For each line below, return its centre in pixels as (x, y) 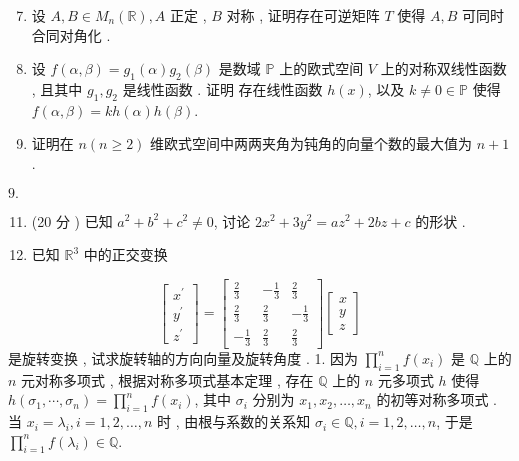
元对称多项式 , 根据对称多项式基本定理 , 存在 (167, 379)
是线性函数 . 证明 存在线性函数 (222, 88)
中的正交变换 (125, 254)
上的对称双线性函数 (443, 68)
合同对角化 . (71, 34)
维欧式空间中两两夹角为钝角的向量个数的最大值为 (311, 143)
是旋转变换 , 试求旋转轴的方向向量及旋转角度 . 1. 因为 (183, 357)
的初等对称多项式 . (436, 399)
